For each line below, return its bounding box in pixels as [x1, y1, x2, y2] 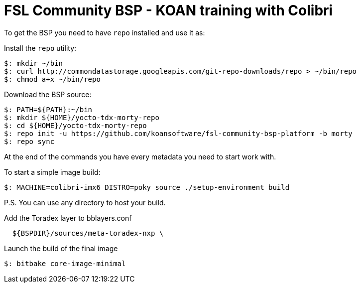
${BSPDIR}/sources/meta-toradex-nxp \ [12, 229, 164, 237]
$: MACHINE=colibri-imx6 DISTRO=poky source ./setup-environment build [4, 183, 290, 191]
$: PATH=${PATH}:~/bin [4, 105, 93, 114]
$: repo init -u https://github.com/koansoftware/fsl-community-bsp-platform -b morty [4, 129, 353, 138]
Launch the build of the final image [4, 244, 118, 253]
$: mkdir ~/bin [4, 59, 63, 67]
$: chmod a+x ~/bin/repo [4, 75, 101, 83]
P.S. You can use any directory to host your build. [4, 198, 166, 207]
